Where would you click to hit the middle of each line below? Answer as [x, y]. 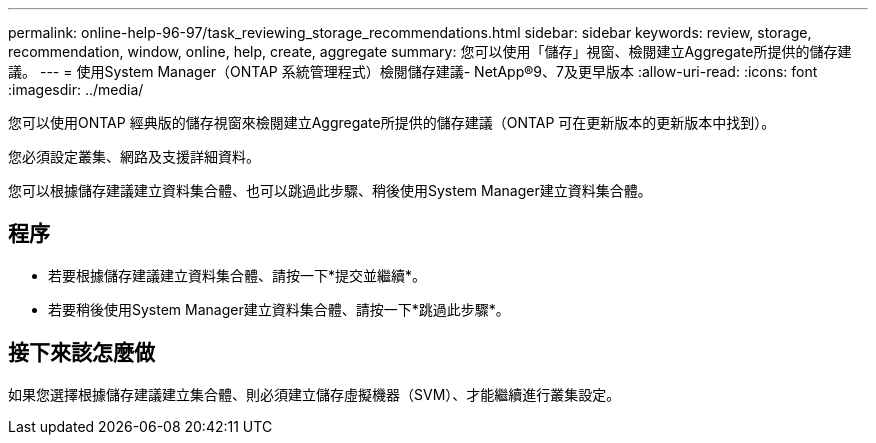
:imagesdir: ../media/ [76, 89]
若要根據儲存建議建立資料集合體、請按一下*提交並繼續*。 [237, 275]
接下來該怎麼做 [81, 353]
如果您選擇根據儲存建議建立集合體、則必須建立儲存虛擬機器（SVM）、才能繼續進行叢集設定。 [314, 394]
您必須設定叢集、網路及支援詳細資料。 [134, 156]
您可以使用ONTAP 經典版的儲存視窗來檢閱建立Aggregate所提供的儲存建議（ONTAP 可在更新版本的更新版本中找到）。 [392, 122]
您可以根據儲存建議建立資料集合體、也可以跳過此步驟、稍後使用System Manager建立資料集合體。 [330, 190]
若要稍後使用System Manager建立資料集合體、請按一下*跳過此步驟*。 [279, 309]
